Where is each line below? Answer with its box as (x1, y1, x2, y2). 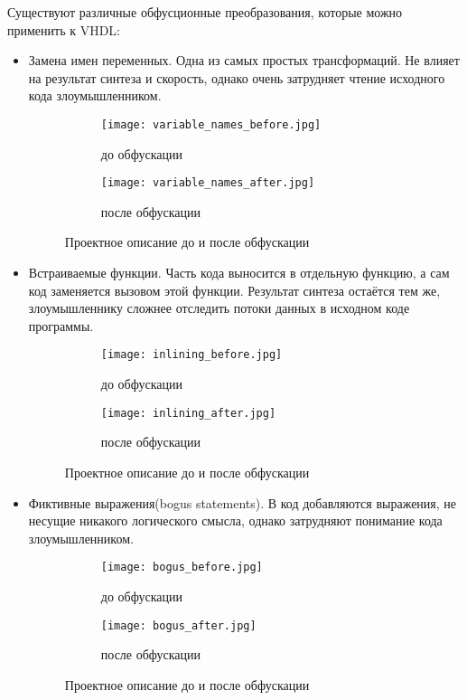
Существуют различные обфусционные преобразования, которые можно (7, 3, 403, 21)
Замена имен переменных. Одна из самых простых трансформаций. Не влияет (28, 51, 460, 70)
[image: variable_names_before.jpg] (100, 118, 322, 131)
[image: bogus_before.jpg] (100, 561, 263, 574)
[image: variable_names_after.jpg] (100, 176, 315, 190)
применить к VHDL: (7, 20, 121, 39)
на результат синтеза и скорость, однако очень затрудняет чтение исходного (28, 68, 445, 87)
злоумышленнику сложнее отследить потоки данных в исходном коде (28, 298, 410, 317)
